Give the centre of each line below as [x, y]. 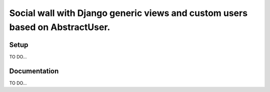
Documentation [34, 71]
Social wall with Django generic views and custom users [128, 13]
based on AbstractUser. [60, 27]
